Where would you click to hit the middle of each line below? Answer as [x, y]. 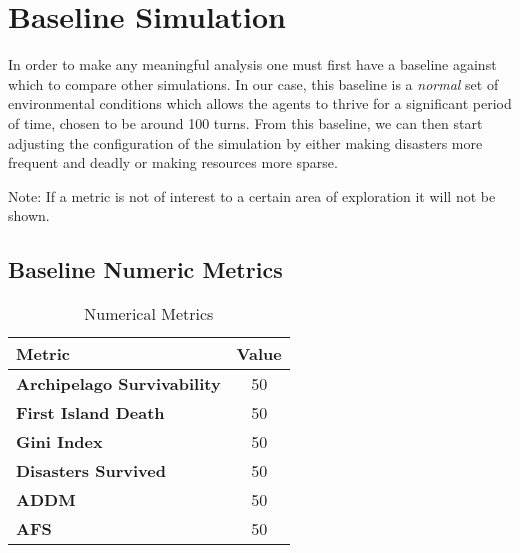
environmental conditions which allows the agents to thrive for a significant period [260, 103]
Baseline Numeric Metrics [145, 269]
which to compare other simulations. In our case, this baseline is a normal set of [253, 83]
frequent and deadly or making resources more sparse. [173, 162]
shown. [29, 215]
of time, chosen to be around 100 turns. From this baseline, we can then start [245, 122]
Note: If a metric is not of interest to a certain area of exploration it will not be [252, 195]
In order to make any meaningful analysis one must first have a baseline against [252, 64]
